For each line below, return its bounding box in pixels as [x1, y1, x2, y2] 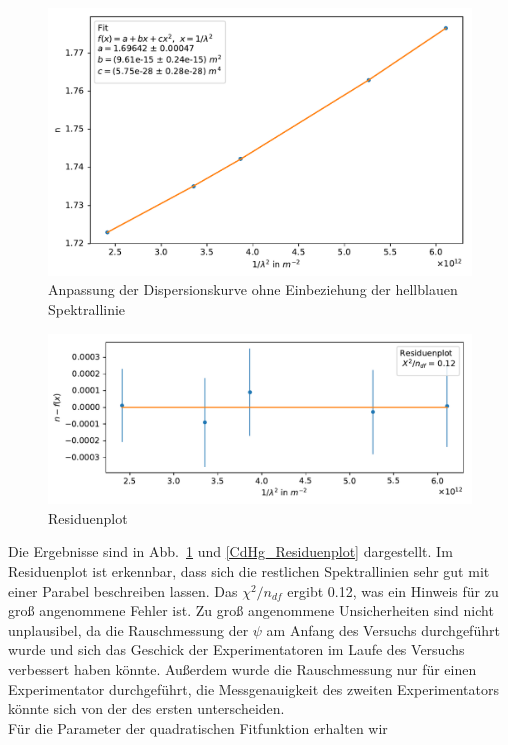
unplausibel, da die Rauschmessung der [8, 619, 249, 640]
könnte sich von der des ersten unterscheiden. [8, 698, 285, 719]
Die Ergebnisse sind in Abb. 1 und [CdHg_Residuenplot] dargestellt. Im [8, 541, 453, 562]
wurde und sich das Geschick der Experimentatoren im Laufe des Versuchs [8, 639, 465, 660]
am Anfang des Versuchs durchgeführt [266, 619, 500, 640]
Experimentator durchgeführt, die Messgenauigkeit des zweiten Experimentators [8, 678, 499, 699]
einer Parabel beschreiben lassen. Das [8, 580, 238, 601]
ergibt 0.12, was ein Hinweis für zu [287, 580, 499, 601]
